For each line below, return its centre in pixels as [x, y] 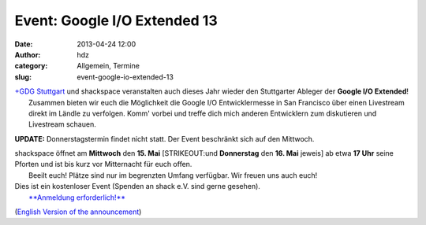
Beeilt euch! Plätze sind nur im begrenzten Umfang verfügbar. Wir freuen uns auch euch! [173, 175]
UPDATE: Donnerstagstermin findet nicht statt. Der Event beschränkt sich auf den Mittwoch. [164, 138]
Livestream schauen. [62, 124]
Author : [28, 54]
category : [31, 66]
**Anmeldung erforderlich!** [77, 197]
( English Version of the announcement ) [78, 212]
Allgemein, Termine [108, 66]
